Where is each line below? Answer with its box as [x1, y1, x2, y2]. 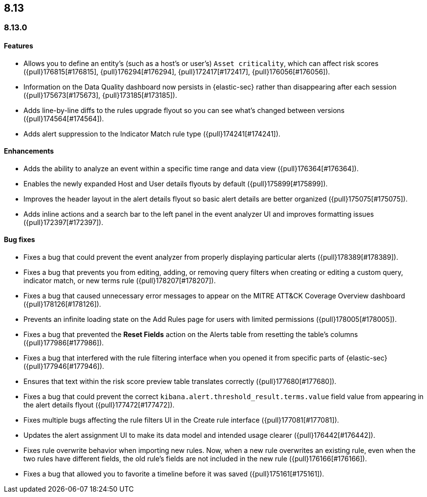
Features [4, 42, 33, 50]
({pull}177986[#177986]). [23, 339, 104, 347]
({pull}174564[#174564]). [23, 114, 104, 123]
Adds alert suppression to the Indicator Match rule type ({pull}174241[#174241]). [23, 129, 280, 138]
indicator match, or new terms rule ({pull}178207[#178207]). [23, 276, 216, 285]
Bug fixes [4, 235, 35, 244]
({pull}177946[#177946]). [23, 362, 105, 371]
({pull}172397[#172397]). [23, 218, 104, 226]
